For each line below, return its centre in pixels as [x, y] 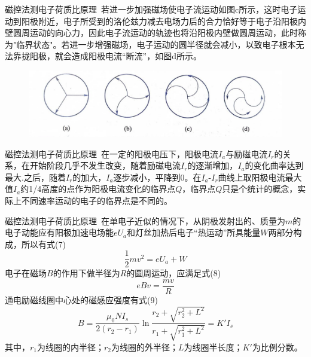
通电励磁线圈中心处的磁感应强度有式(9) [81, 300]
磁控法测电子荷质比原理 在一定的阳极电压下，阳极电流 [112, 153]
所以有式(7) [43, 244]
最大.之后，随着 [35, 177]
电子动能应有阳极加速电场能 [59, 232]
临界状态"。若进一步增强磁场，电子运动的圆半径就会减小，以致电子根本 [156, 44]
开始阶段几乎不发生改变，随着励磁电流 [105, 165]
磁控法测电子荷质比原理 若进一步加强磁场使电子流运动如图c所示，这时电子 [151, 9]
